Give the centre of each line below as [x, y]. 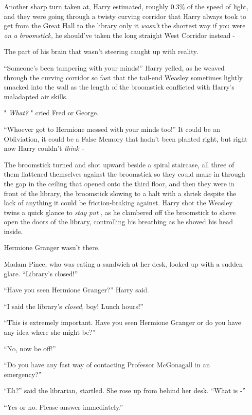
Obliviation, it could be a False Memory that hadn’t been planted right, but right [126, 138]
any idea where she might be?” [50, 332]
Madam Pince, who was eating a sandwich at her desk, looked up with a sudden [123, 264]
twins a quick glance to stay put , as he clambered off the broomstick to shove [120, 212]
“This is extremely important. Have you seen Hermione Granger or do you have [123, 322]
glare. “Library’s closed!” [41, 273]
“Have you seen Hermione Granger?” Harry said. [77, 290]
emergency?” [23, 374]
